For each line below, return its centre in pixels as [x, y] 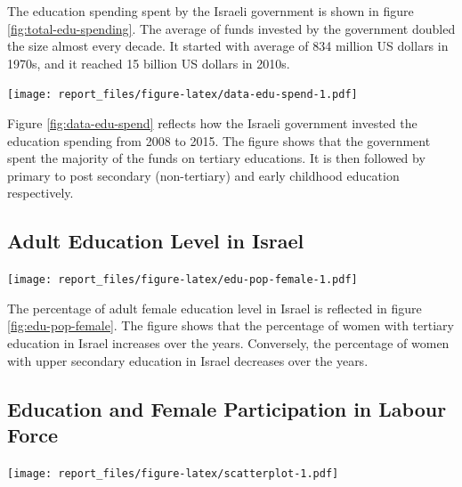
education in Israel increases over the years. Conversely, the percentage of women [228, 343]
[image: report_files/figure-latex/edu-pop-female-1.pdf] [182, 280]
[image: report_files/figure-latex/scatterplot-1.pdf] [173, 473]
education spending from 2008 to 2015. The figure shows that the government [219, 140]
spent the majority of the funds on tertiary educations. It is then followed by [216, 158]
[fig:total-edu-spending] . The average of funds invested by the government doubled [231, 28]
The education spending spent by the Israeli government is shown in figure [211, 11]
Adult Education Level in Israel [156, 241]
